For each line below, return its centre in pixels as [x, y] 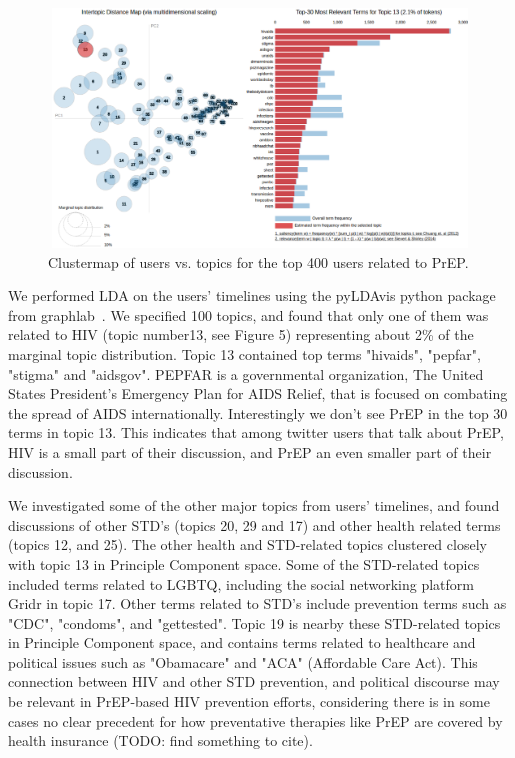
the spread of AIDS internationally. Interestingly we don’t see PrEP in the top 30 [258, 412]
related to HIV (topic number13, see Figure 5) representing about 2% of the [241, 334]
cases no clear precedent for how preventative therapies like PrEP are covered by [255, 720]
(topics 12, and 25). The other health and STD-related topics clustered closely [247, 544]
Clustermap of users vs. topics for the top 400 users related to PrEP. [258, 261]
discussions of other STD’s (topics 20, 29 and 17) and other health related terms [254, 524]
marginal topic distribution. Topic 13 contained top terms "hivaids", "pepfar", [244, 353]
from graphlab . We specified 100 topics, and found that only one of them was [248, 314]
